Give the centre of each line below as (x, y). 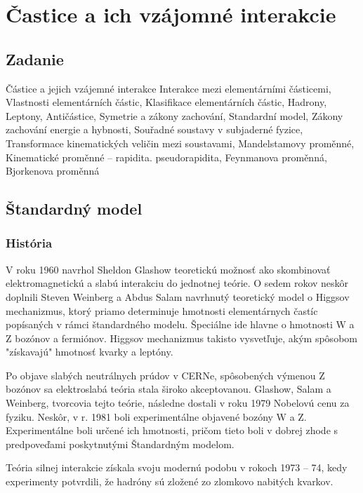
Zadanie (35, 59)
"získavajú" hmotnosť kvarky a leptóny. (90, 352)
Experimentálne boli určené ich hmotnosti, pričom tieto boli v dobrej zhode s (172, 430)
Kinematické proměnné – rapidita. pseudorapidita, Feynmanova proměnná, (166, 157)
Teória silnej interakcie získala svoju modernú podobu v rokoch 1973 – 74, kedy (177, 467)
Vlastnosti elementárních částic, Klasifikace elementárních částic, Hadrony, (166, 102)
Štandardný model (74, 209)
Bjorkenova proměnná (53, 171)
